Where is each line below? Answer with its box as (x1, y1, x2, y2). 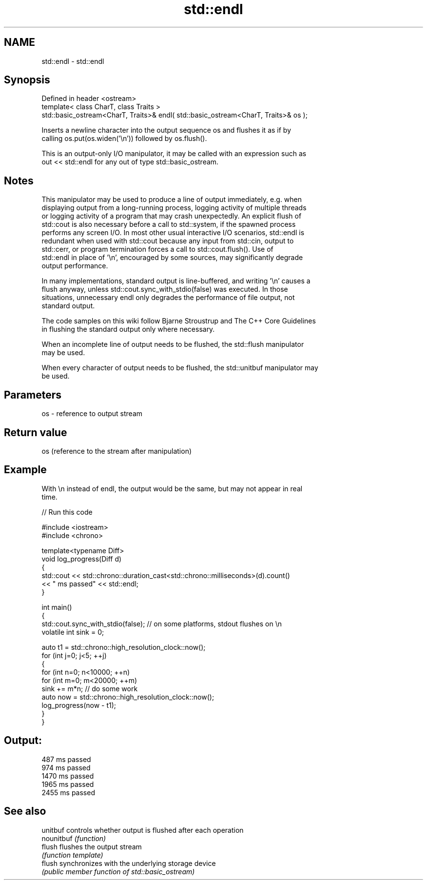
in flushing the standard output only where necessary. (41, 325, 215, 334)
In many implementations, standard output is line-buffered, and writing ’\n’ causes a (41, 277, 311, 285)
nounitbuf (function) (41, 834, 106, 843)
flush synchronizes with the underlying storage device (41, 859, 216, 867)
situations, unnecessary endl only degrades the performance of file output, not (41, 293, 295, 302)
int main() (41, 603, 72, 611)
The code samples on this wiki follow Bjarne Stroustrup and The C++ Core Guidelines (41, 317, 316, 325)
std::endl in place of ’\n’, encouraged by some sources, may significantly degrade (41, 253, 303, 262)
